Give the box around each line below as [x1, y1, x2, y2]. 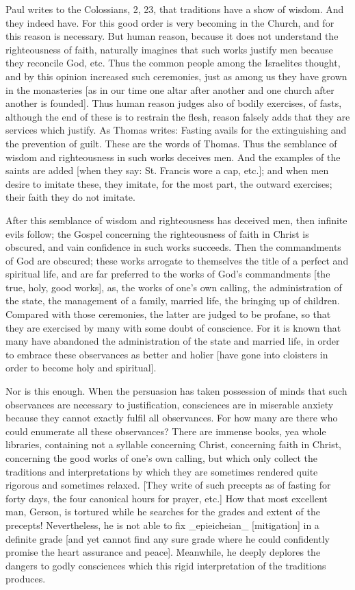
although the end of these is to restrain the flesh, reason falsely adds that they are [5, 109, 350, 123]
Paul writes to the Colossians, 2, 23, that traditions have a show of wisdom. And [5, 2, 344, 16]
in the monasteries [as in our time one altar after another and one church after [5, 82, 334, 97]
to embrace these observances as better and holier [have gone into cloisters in [5, 347, 328, 361]
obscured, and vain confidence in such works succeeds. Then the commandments [5, 240, 341, 254]
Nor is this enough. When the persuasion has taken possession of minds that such [5, 384, 347, 398]
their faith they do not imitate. [5, 190, 135, 204]
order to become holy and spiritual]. [5, 360, 157, 375]
